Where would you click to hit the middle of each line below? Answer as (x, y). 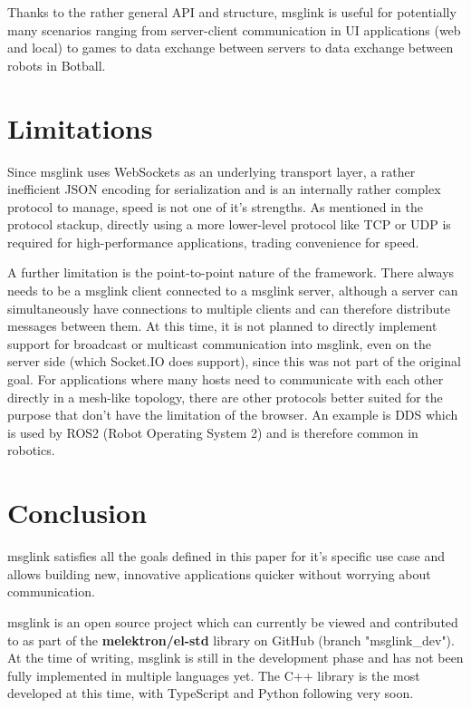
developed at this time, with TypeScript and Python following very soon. (211, 693)
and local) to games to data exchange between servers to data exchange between (231, 48)
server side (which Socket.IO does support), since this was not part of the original (234, 361)
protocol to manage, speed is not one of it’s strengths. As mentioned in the (216, 206)
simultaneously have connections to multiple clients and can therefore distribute (229, 308)
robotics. (31, 450)
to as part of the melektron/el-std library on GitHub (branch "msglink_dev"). (231, 640)
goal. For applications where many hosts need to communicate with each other (226, 379)
